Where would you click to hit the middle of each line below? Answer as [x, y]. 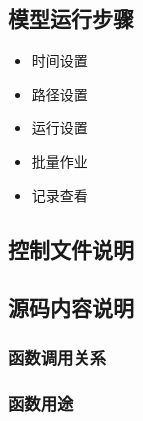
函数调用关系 [57, 356]
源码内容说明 [71, 307]
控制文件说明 [71, 248]
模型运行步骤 [71, 18]
